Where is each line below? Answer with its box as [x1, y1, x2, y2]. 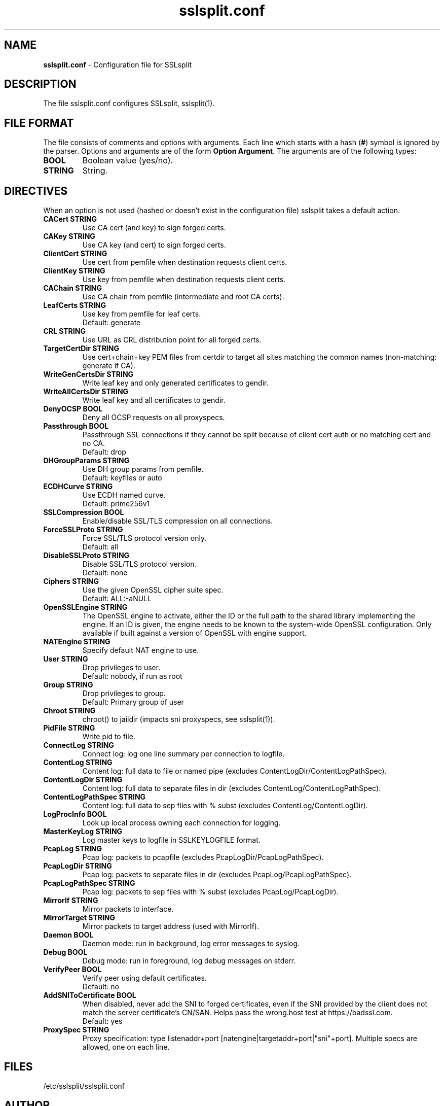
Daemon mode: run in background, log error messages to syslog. [82, 939, 300, 948]
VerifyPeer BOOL [43, 965, 102, 974]
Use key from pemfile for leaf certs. [82, 309, 201, 319]
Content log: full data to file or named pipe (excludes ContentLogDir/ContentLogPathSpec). [82, 767, 387, 776]
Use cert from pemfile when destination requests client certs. [82, 258, 287, 267]
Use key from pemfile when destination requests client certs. [82, 275, 286, 284]
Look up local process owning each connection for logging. [82, 818, 281, 827]
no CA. [82, 439, 105, 448]
